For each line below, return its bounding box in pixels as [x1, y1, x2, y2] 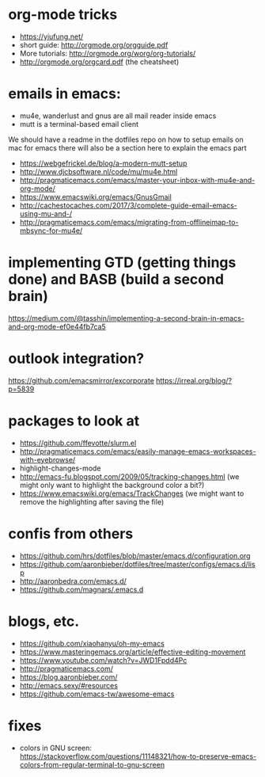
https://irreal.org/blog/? [155, 375, 232, 385]
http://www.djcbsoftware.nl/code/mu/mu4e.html [19, 166, 178, 176]
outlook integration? [8, 350, 145, 368]
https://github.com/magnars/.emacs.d [19, 585, 144, 594]
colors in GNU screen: [19, 743, 93, 752]
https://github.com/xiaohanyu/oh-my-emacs [19, 638, 165, 648]
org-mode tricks [8, 6, 118, 24]
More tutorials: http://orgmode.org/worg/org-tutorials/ [19, 48, 196, 58]
